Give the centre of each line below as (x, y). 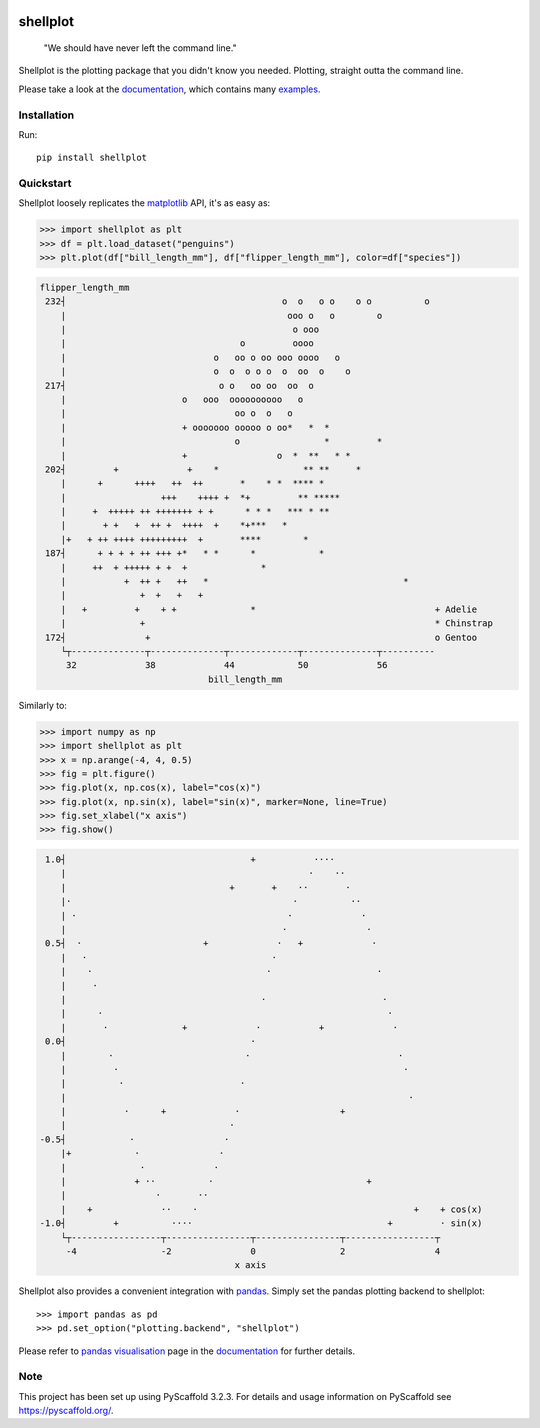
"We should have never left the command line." (140, 48)
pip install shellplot (92, 158)
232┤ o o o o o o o (237, 301)
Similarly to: (42, 705)
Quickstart (45, 183)
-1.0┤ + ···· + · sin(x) (261, 1223)
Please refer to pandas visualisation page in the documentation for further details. (186, 1351)
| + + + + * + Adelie (269, 609)
